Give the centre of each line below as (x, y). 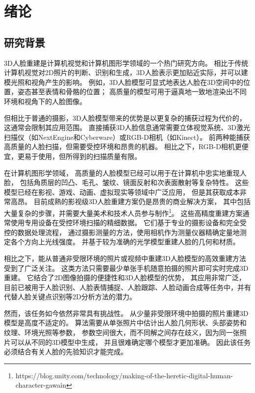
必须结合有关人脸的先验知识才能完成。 (66, 352)
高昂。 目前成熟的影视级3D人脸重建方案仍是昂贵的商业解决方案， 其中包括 (131, 201)
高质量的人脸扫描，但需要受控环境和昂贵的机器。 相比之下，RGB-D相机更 (123, 146)
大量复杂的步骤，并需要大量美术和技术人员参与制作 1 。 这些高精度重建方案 (123, 212)
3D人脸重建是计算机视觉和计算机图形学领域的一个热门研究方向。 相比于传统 (126, 63)
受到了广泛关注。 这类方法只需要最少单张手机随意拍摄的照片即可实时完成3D (126, 268)
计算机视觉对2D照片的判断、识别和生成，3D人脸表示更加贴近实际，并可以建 (126, 72)
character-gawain (41, 385)
